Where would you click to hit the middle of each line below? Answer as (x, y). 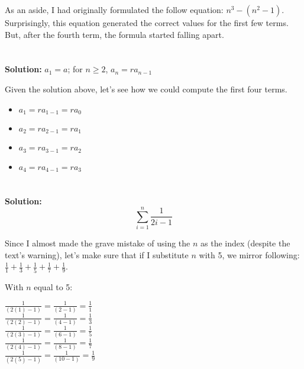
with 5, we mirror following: (249, 254)
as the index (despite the (245, 243)
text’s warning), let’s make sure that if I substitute (97, 254)
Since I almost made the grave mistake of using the (98, 243)
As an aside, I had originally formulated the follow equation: (114, 9)
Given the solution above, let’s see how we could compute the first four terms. (146, 89)
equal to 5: (53, 286)
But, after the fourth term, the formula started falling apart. (114, 34)
